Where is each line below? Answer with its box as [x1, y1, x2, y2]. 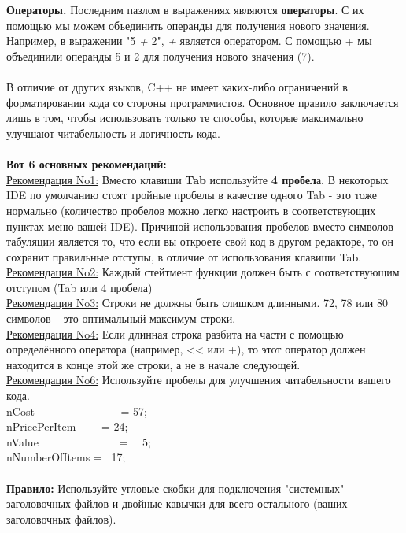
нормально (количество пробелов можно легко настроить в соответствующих [6, 202, 376, 218]
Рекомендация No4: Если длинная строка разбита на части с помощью [6, 325, 344, 342]
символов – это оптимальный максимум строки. [6, 310, 236, 327]
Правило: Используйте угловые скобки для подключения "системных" [6, 479, 345, 496]
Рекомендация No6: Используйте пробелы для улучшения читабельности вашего [6, 372, 391, 388]
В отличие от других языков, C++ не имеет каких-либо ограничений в [6, 79, 348, 95]
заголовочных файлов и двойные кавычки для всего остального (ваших [6, 495, 348, 512]
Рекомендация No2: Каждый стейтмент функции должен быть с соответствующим [6, 264, 400, 280]
